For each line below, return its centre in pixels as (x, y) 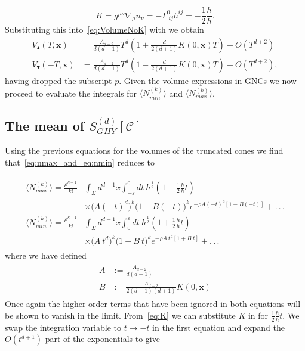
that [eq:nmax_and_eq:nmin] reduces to (80, 162)
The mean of (45, 125)
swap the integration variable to (63, 327)
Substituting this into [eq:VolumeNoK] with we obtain (104, 29)
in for (258, 315)
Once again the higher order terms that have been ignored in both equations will (153, 304)
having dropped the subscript (58, 80)
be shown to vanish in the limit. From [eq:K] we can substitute (120, 315)
